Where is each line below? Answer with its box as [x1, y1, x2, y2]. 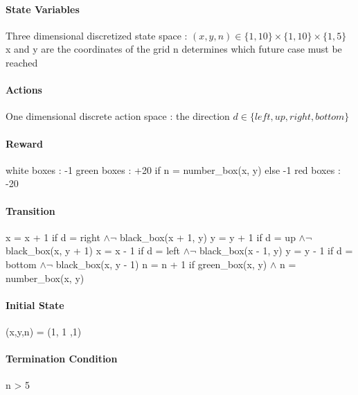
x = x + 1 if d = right [6, 229, 100, 244]
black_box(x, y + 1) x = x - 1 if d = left [6, 243, 180, 258]
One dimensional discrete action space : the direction [6, 109, 230, 123]
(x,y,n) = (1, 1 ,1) [6, 324, 82, 338]
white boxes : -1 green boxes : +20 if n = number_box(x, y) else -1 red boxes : [6, 162, 341, 177]
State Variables [6, 1, 80, 16]
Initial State [6, 297, 64, 312]
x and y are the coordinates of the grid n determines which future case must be [6, 42, 342, 56]
